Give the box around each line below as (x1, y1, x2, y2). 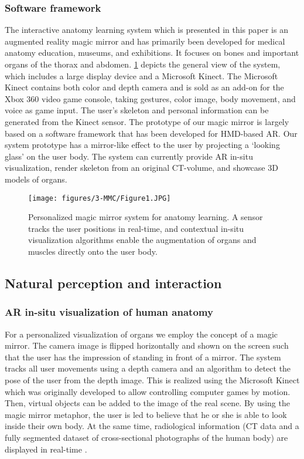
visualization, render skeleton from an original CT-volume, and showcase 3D (5, 161, 278, 174)
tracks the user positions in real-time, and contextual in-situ (28, 222, 244, 234)
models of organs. (5, 173, 67, 185)
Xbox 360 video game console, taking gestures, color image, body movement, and (5, 92, 296, 104)
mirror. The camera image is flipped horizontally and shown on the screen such (5, 339, 289, 352)
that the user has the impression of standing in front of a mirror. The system (5, 350, 281, 363)
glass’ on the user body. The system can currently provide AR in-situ (5, 150, 253, 162)
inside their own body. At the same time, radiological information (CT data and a (5, 420, 299, 432)
